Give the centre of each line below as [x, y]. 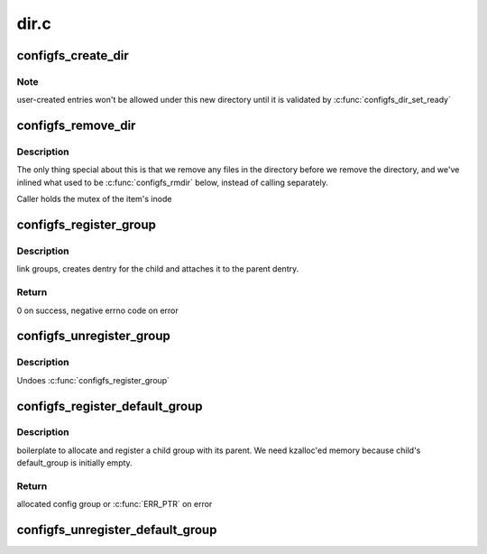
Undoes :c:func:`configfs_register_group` [93, 380]
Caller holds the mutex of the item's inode [94, 199]
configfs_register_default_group [110, 406]
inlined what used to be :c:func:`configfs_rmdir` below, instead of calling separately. [172, 182]
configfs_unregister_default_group [117, 530]
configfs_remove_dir [76, 126]
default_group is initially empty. [74, 463]
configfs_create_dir [73, 55]
